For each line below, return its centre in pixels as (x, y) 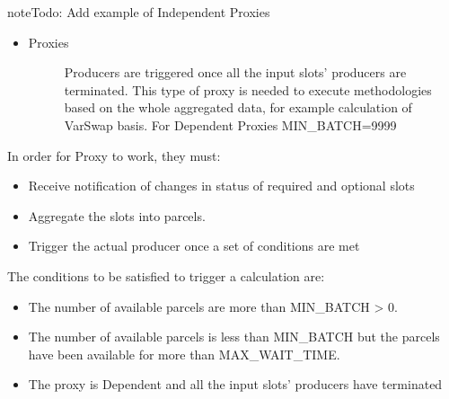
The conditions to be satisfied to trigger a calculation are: (166, 275)
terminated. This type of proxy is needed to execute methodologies (248, 89)
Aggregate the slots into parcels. (117, 215)
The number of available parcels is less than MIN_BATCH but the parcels (234, 337)
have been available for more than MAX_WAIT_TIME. (184, 354)
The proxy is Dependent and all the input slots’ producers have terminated (235, 384)
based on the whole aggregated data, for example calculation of (238, 107)
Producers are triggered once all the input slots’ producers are (235, 72)
